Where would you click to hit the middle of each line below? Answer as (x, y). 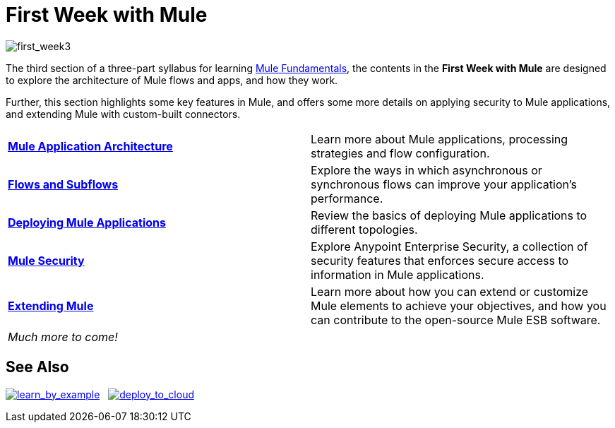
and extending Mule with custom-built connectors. (123, 114)
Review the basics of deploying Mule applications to (449, 215)
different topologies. (364, 229)
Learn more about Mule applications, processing (440, 139)
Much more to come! (63, 337)
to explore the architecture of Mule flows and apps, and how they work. (172, 80)
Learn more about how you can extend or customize (450, 291)
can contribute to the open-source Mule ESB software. (456, 320)
